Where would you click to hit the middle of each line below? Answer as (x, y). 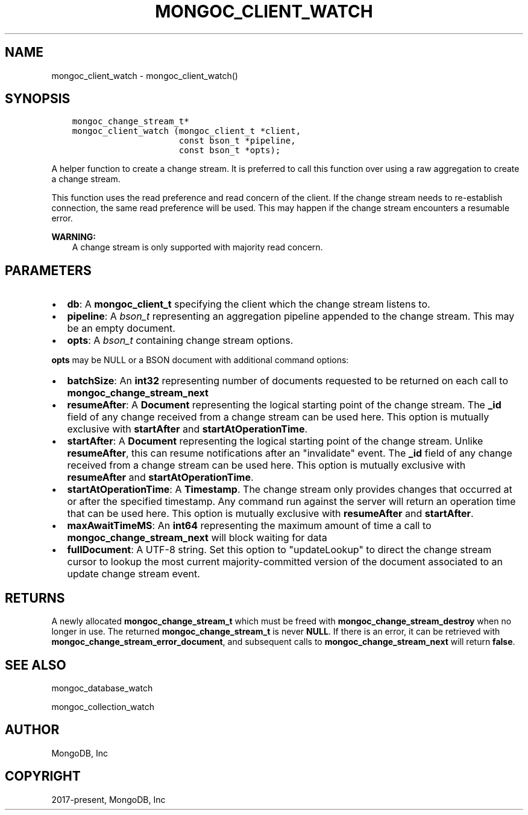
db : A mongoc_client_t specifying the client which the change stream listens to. (249, 304)
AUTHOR (32, 730)
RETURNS (35, 598)
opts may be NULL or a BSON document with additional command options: (200, 360)
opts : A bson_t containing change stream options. (180, 341)
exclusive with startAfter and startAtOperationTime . (187, 429)
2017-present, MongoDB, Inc (108, 799)
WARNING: (74, 237)
